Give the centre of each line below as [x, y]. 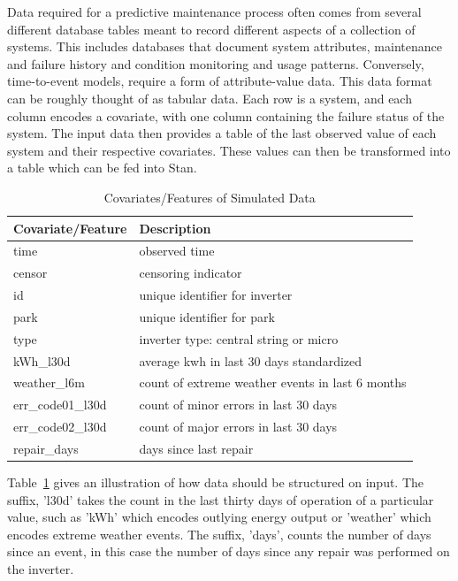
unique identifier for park [207, 316]
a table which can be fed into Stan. [102, 168]
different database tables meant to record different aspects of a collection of [211, 29]
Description [175, 228]
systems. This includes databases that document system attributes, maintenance [225, 46]
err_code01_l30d [60, 405]
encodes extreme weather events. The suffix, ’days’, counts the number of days [219, 534]
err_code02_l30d [60, 427]
